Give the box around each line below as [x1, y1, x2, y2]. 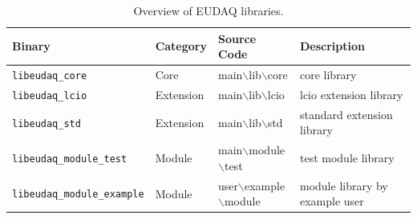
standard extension [299, 106, 393, 122]
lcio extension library [299, 86, 403, 102]
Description [299, 38, 365, 54]
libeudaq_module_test [12, 153, 128, 165]
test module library [299, 149, 395, 166]
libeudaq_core [12, 70, 87, 82]
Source [218, 30, 257, 46]
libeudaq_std [12, 117, 81, 129]
